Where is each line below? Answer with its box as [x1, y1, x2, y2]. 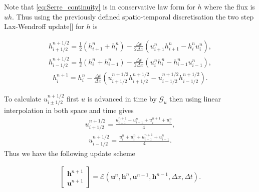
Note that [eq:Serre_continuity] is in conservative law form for [4, 1, 195, 11]
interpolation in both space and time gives [4, 105, 134, 115]
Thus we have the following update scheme [4, 147, 135, 158]
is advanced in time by [87, 93, 157, 103]
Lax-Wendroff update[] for [4, 21, 84, 31]
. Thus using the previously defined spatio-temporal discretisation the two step [12, 11, 254, 21]
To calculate [4, 93, 42, 103]
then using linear [169, 93, 221, 103]
